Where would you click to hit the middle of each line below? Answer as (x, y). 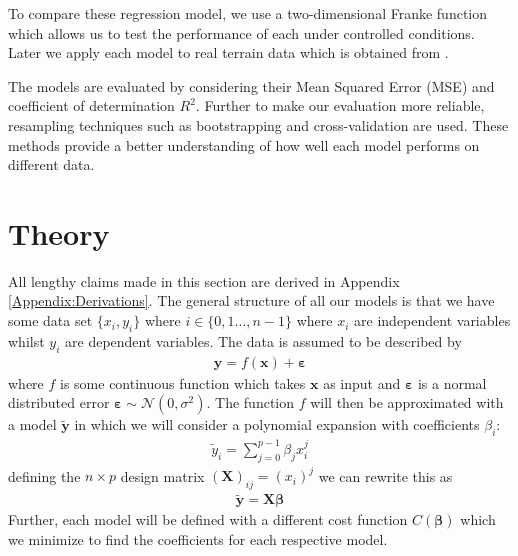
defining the (44, 475)
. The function (250, 402)
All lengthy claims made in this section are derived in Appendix (204, 280)
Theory (59, 232)
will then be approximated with (407, 402)
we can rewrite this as (385, 475)
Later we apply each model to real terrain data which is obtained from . (228, 52)
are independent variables (432, 320)
